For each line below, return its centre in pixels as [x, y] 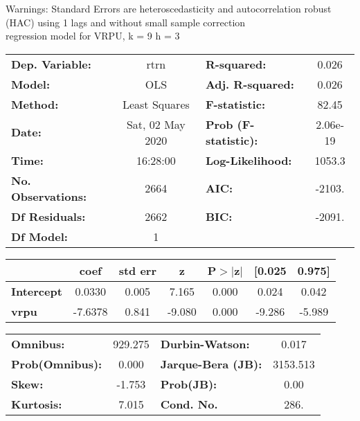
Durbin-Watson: [205, 343]
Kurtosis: [37, 404]
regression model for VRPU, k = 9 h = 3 [93, 36]
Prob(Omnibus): [57, 364]
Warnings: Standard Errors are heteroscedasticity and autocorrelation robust [169, 8]
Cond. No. [189, 404]
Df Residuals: [48, 216]
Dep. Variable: [51, 64]
